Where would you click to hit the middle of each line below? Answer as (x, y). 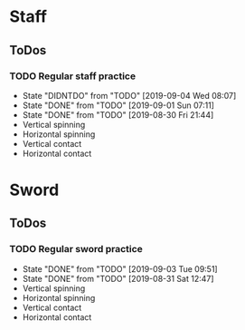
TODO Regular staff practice (73, 76)
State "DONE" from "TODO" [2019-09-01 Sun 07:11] (118, 105)
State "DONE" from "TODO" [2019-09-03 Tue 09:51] (120, 268)
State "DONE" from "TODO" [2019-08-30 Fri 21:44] (118, 114)
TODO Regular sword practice (76, 249)
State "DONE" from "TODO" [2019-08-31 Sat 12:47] (118, 278)
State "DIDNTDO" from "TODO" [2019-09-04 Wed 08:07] (129, 95)
